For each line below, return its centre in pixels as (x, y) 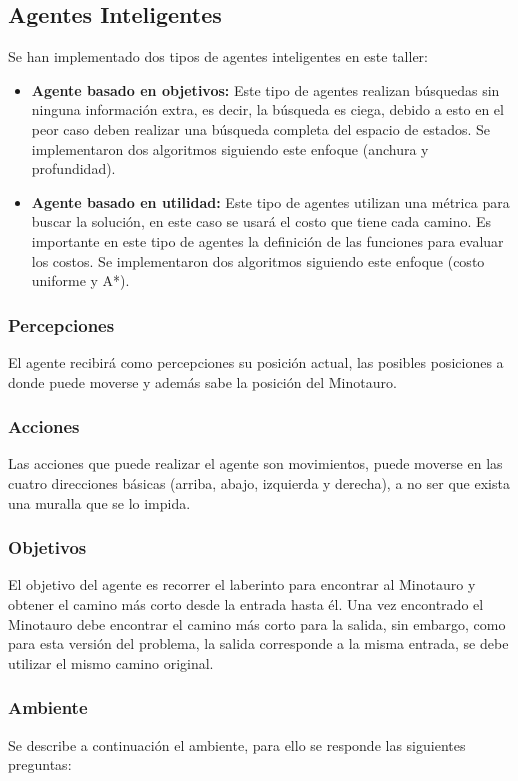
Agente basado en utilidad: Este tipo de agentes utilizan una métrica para (270, 201)
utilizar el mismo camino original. (111, 662)
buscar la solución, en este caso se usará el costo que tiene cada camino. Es (261, 221)
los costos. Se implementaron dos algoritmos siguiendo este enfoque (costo (258, 260)
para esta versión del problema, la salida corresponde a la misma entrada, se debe (258, 643)
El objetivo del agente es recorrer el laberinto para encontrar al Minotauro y (242, 584)
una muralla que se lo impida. (99, 502)
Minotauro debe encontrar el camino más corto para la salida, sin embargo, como (257, 623)
